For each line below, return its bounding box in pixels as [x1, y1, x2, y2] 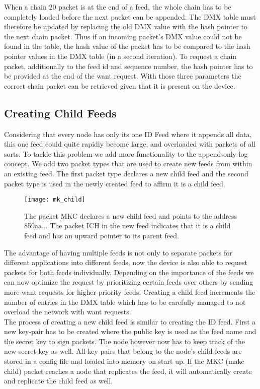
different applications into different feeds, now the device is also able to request [4, 257, 247, 268]
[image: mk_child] [24, 196, 85, 204]
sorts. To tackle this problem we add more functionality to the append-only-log [4, 148, 248, 159]
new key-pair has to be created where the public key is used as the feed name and [4, 326, 256, 337]
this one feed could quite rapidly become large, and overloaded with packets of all [4, 139, 255, 149]
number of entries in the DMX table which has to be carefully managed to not [4, 296, 246, 307]
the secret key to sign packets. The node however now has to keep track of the [4, 336, 245, 346]
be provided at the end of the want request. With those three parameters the [4, 71, 241, 81]
